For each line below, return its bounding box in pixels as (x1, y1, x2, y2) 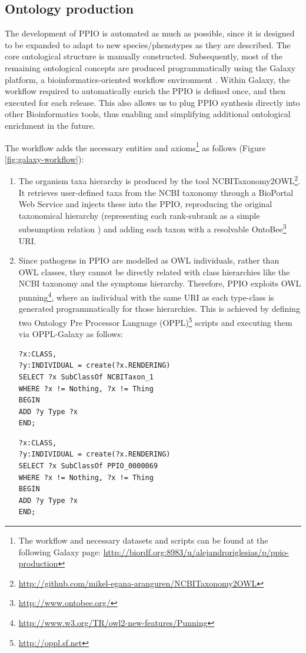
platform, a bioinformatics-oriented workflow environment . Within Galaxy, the (5, 73, 290, 85)
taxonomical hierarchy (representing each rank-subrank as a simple (18, 209, 260, 221)
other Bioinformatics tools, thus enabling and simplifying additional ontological (5, 108, 291, 120)
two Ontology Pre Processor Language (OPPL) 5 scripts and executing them (18, 314, 292, 328)
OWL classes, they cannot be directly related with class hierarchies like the (18, 265, 290, 278)
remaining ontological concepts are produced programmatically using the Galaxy (5, 61, 295, 74)
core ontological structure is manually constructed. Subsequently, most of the (5, 50, 282, 62)
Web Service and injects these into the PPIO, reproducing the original (18, 198, 272, 210)
